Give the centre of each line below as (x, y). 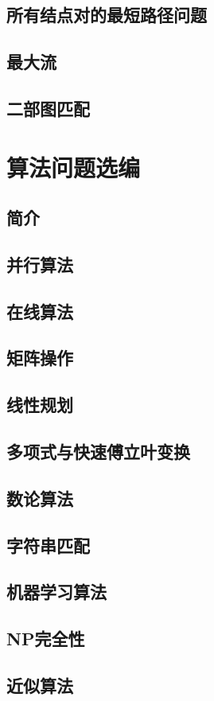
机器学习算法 (56, 592)
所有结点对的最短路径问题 (107, 15)
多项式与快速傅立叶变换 (98, 452)
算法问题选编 (74, 167)
